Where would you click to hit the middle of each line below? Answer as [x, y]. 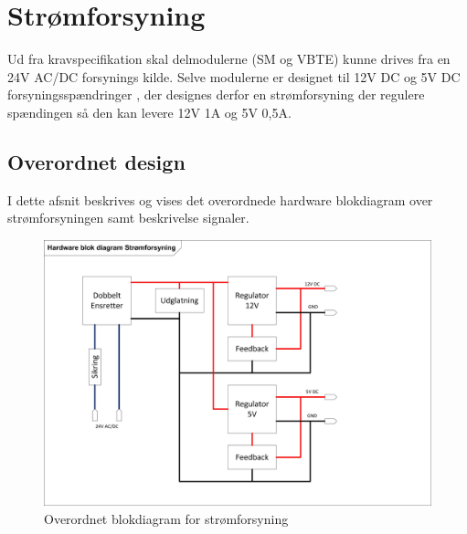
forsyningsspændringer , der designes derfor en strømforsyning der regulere [216, 94]
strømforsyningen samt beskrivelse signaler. [128, 218]
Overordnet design [96, 161]
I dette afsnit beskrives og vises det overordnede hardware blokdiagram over [220, 199]
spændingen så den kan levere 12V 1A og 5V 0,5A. [149, 112]
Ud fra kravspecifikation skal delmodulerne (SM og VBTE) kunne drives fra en [229, 59]
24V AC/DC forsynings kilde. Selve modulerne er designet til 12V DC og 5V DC [234, 76]
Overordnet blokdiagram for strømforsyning [166, 518]
